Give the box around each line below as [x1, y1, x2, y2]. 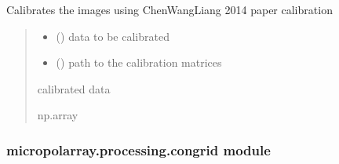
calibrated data [37, 80, 111, 97]
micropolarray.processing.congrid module [6, 140, 271, 159]
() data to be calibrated [56, 27, 169, 44]
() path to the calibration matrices [56, 54, 222, 71]
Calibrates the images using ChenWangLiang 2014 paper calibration [6, 2, 333, 17]
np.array [37, 107, 78, 123]
